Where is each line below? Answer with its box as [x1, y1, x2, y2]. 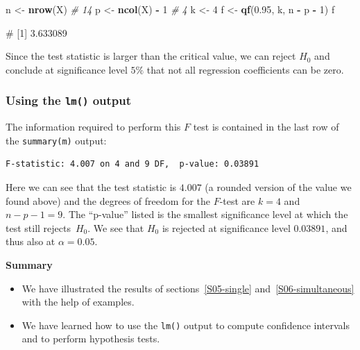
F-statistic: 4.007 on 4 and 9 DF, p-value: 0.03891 [6, 159, 259, 169]
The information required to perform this [6, 119, 181, 134]
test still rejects [6, 220, 71, 235]
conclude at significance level [6, 62, 128, 76]
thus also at [6, 234, 55, 249]
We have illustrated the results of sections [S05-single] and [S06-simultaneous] [22, 281, 354, 295]
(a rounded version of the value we [205, 180, 352, 194]
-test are [219, 193, 255, 208]
